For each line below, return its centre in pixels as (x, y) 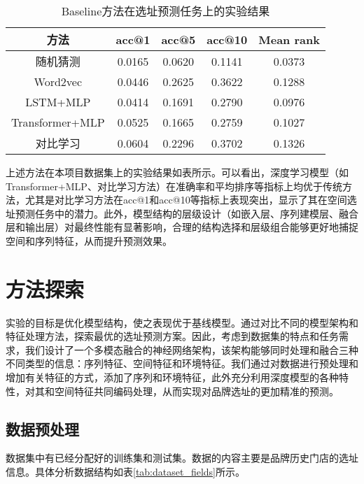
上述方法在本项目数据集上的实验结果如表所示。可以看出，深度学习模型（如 (177, 172)
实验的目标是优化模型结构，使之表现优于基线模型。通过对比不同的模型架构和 (182, 322)
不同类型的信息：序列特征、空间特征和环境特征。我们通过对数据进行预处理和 (182, 363)
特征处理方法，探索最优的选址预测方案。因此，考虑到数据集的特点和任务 (172, 336)
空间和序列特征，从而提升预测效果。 (89, 240)
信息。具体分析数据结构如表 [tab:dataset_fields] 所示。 (126, 472)
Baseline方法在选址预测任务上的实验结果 (166, 11)
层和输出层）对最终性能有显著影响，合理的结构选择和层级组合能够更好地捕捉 (182, 227)
